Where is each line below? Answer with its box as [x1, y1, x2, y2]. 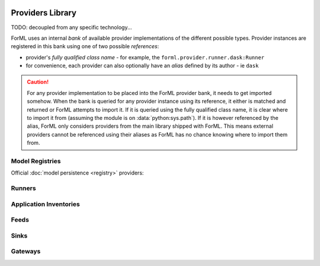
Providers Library [11, 8, 77, 18]
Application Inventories [11, 199, 80, 208]
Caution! [27, 78, 49, 85]
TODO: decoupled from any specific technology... [11, 24, 132, 31]
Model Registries [11, 157, 61, 165]
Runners [11, 184, 36, 192]
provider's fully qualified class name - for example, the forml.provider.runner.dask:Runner [25, 53, 265, 61]
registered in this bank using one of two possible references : [11, 43, 159, 50]
